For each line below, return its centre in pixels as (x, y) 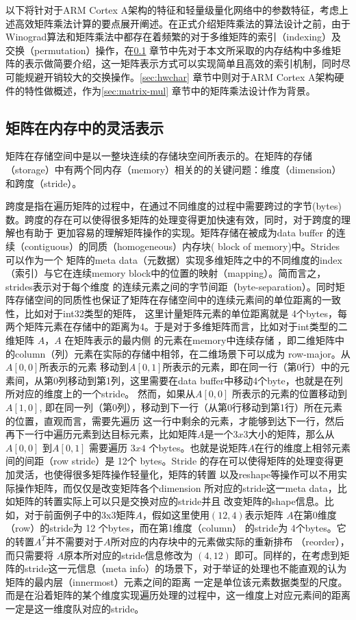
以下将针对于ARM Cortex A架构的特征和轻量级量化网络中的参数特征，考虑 (173, 10)
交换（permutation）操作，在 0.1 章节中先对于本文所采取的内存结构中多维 (169, 50)
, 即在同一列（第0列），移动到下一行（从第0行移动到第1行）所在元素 (191, 407)
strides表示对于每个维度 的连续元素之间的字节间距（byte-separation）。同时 (170, 286)
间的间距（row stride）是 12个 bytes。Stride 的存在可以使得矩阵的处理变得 (170, 461)
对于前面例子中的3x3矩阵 (80, 514)
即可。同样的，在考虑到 (287, 555)
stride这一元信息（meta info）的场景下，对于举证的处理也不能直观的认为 (186, 568)
